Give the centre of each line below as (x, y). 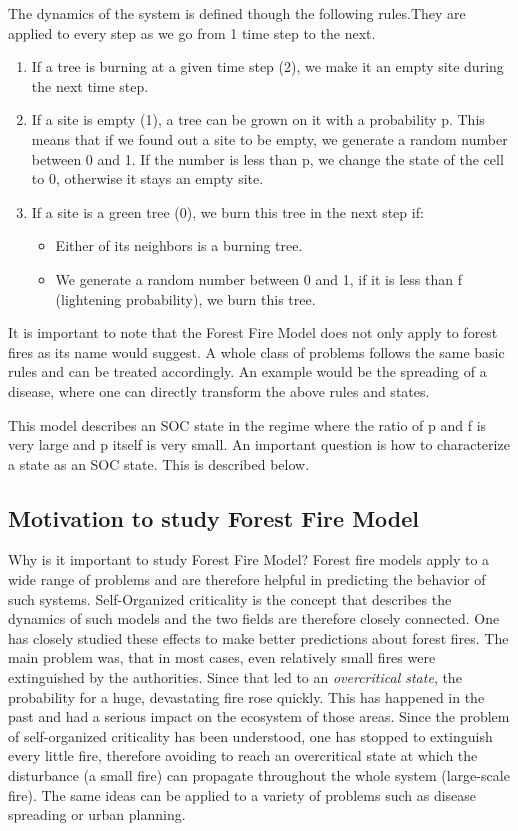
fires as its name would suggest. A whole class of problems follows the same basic (256, 351)
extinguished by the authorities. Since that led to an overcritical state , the (235, 677)
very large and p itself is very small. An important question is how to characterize (259, 444)
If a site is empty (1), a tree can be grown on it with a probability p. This (258, 119)
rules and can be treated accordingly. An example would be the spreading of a (247, 371)
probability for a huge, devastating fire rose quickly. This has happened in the (246, 696)
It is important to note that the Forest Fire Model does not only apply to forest (253, 332)
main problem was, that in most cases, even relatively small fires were (222, 657)
